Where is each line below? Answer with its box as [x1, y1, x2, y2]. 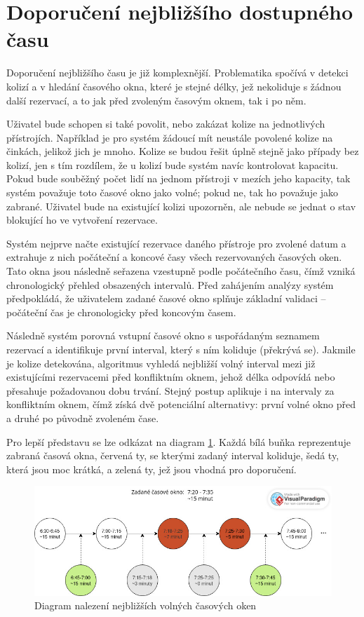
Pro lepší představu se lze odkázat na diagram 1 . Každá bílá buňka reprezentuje [6, 434, 351, 449]
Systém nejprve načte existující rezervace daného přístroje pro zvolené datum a [6, 236, 346, 250]
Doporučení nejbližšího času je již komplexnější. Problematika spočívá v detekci [6, 65, 349, 80]
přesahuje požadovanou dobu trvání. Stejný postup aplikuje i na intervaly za [6, 383, 335, 398]
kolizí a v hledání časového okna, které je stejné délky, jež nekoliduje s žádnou [6, 79, 342, 93]
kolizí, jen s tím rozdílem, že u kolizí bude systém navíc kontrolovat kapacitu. [6, 157, 339, 172]
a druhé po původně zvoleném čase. [6, 410, 159, 425]
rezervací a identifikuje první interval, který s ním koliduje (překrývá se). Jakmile [6, 342, 356, 356]
